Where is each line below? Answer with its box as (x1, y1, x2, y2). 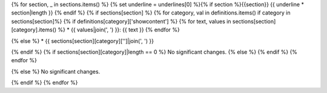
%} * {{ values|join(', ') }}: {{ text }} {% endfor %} (58, 26, 180, 33)
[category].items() (11, 26, 57, 33)
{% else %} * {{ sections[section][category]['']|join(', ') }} (11, 37, 154, 45)
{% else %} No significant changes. (11, 68, 101, 75)
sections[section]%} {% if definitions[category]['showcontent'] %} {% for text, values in (11, 18, 231, 25)
